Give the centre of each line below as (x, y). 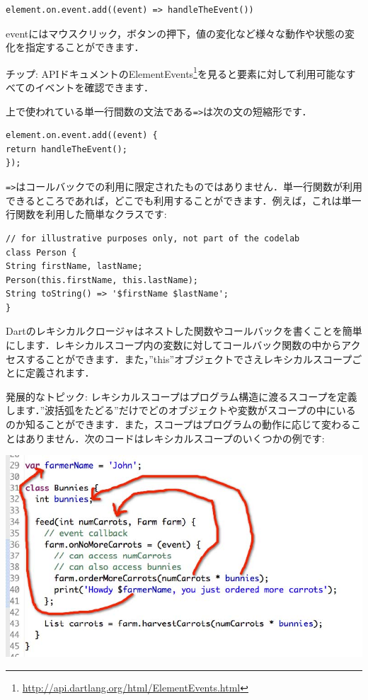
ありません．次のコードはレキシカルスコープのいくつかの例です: (175, 438)
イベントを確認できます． (94, 87)
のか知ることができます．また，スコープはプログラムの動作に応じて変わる (178, 424)
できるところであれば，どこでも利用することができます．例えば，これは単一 (184, 200)
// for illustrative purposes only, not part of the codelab (153, 238)
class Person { (41, 252)
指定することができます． (85, 47)
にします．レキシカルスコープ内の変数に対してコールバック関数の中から (174, 345)
